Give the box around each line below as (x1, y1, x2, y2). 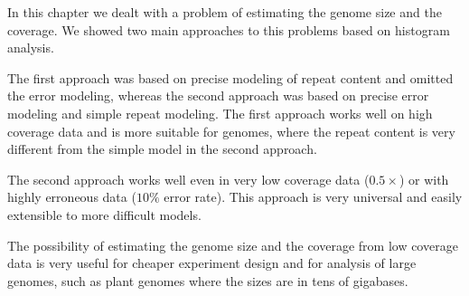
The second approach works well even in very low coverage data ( (7, 169, 370, 188)
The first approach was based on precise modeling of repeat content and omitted (7, 68, 454, 87)
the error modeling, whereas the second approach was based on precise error (7, 86, 429, 105)
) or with (399, 169, 449, 188)
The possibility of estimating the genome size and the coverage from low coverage (7, 235, 458, 254)
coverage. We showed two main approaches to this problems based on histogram (7, 20, 450, 39)
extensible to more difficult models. (7, 205, 202, 224)
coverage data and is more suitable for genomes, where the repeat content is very (7, 121, 455, 140)
